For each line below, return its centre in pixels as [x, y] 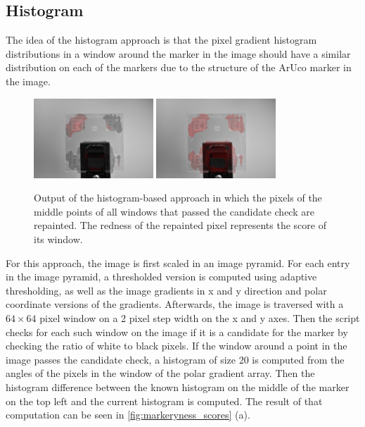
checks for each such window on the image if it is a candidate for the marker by [177, 332]
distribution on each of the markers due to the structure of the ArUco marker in [179, 67]
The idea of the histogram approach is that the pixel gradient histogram [161, 40]
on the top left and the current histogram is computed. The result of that [164, 401]
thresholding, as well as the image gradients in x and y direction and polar [166, 290]
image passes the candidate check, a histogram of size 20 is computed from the [175, 359]
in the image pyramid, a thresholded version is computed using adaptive [161, 277]
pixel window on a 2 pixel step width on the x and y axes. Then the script [200, 317]
